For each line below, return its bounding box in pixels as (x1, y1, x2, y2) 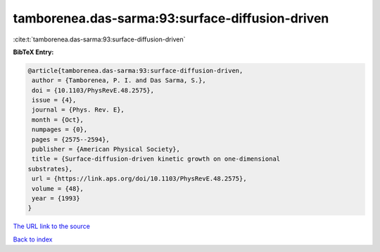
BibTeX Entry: (13, 48, 54, 56)
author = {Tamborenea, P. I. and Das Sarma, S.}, (32, 77, 207, 84)
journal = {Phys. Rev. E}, (32, 106, 125, 114)
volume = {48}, (32, 185, 84, 192)
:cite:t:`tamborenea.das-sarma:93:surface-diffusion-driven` (13, 35, 186, 44)
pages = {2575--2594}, (32, 135, 110, 143)
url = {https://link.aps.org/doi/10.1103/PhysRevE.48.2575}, (32, 175, 247, 183)
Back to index (13, 235, 53, 244)
